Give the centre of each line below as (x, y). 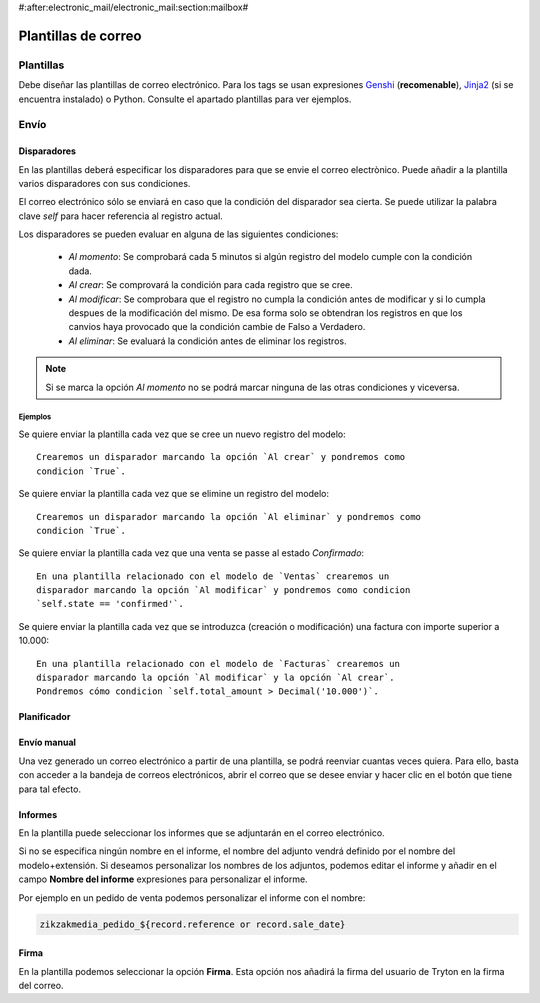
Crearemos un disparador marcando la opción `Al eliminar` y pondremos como (229, 516)
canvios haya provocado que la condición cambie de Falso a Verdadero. (217, 327)
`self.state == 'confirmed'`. (110, 604)
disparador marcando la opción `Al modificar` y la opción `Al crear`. (215, 678)
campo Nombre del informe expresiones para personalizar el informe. (163, 879)
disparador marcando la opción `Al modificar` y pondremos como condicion (223, 590)
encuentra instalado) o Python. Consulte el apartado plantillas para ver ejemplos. (185, 99)
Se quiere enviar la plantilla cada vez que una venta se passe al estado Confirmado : (191, 553)
